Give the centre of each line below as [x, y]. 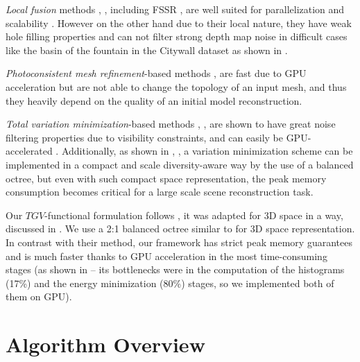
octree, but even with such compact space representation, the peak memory [166, 178]
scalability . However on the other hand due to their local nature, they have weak [179, 23]
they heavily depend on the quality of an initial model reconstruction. [154, 100]
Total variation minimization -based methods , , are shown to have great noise [171, 124]
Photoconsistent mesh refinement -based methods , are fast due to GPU [156, 73]
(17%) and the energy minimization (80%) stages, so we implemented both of [170, 283]
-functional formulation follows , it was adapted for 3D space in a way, [194, 215]
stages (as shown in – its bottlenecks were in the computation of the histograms [175, 269]
